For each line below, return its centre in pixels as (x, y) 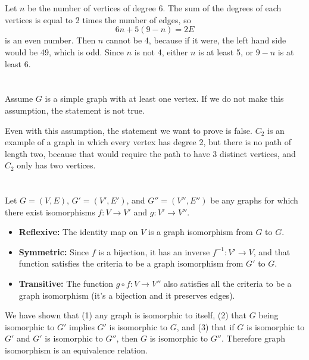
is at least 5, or (226, 51)
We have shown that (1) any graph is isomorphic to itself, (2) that (126, 315)
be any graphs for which (254, 200)
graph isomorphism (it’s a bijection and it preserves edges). (127, 295)
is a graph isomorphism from (201, 232)
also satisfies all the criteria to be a (227, 284)
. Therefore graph (253, 338)
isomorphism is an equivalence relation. (76, 350)
